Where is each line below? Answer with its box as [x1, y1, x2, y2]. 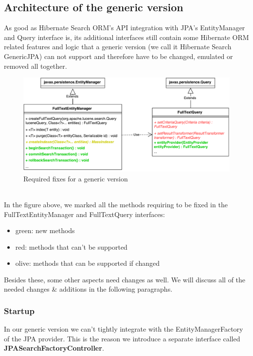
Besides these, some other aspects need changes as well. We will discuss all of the [4, 274, 246, 284]
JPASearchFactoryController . [4, 343, 104, 353]
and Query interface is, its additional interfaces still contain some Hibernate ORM [4, 32, 249, 42]
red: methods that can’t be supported [15, 241, 127, 252]
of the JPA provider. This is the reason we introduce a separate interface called [4, 333, 240, 343]
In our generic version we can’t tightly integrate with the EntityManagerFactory [4, 324, 243, 334]
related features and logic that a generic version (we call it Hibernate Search [4, 41, 232, 52]
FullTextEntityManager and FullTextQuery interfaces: [4, 209, 165, 219]
